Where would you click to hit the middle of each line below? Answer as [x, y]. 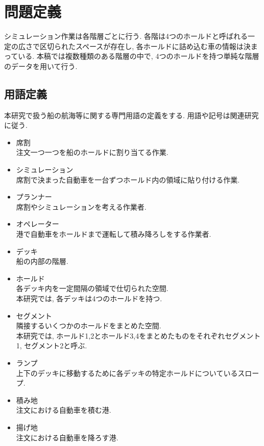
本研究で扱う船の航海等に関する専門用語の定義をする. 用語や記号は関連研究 [131, 115]
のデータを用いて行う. [41, 66]
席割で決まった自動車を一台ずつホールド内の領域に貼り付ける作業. [128, 179]
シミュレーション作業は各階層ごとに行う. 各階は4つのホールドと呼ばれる [126, 36]
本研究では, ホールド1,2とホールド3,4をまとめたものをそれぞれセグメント [138, 335]
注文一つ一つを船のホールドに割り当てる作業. [92, 152]
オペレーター [38, 224]
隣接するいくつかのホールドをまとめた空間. [89, 326]
